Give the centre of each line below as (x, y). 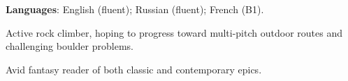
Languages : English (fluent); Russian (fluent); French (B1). (135, 9)
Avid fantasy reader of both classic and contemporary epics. (134, 69)
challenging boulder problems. (70, 46)
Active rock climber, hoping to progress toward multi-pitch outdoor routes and (174, 32)
